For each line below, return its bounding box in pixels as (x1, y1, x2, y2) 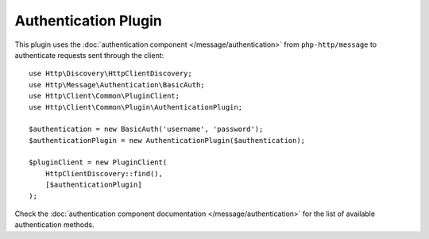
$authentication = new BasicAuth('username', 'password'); (29, 125, 264, 134)
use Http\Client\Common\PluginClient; (29, 91, 180, 101)
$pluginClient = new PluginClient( (29, 158, 168, 167)
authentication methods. (14, 220, 95, 229)
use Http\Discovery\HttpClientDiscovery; (29, 69, 192, 79)
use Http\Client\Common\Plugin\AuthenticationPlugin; (29, 102, 242, 111)
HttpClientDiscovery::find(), (44, 169, 163, 178)
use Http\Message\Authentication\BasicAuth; (29, 80, 206, 89)
